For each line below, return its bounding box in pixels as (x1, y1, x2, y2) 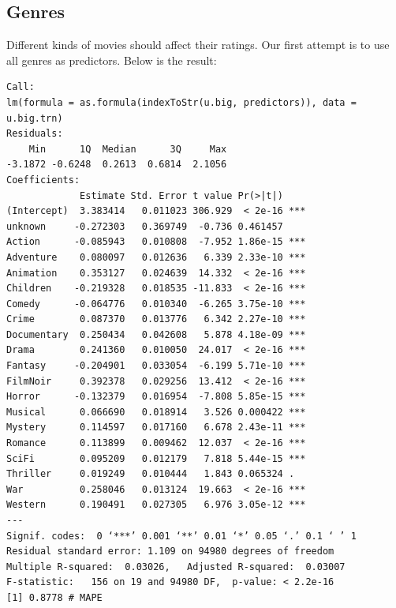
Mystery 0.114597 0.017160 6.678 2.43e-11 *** (6, 422, 306, 433)
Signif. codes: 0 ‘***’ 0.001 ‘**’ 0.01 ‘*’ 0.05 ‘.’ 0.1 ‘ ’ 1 (6, 530, 357, 542)
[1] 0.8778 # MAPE (6, 591, 103, 603)
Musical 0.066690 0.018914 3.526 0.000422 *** (6, 406, 306, 418)
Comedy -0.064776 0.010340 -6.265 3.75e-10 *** (6, 298, 306, 310)
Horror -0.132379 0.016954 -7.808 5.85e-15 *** (6, 391, 306, 403)
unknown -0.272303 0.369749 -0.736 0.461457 (6, 220, 283, 232)
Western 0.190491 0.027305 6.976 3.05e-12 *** (6, 499, 306, 511)
